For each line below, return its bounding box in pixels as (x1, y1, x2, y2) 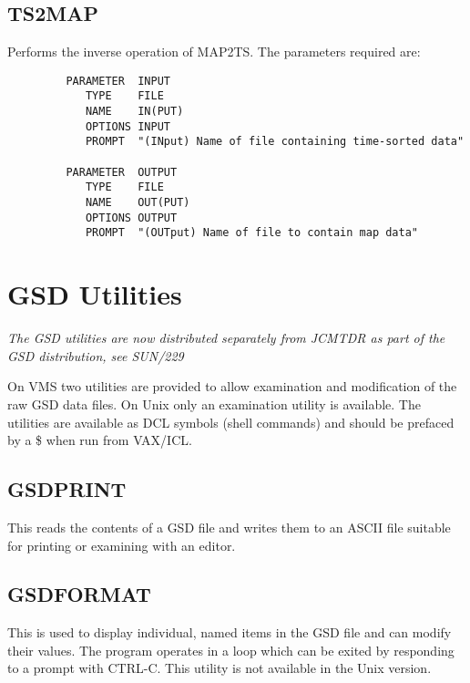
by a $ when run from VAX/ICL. (7, 430, 192, 450)
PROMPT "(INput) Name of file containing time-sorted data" (85, 135, 465, 149)
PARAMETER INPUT (66, 74, 170, 88)
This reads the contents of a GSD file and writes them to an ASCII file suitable (7, 517, 451, 536)
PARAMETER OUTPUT (66, 165, 178, 179)
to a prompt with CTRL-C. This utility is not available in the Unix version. (7, 658, 432, 678)
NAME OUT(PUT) (85, 196, 190, 210)
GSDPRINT (7, 475, 127, 503)
